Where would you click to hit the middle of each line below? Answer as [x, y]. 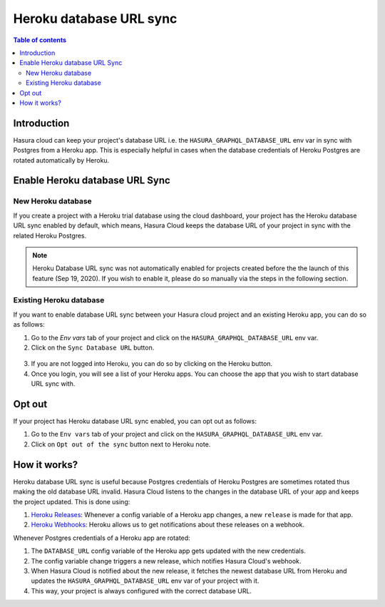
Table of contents [40, 40]
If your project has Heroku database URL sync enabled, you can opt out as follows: [135, 422]
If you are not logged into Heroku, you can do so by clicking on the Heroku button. [152, 364]
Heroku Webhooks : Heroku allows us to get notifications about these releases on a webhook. [168, 525]
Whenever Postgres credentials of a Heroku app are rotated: [102, 538]
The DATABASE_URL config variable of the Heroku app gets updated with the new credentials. [168, 551]
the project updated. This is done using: [72, 501]
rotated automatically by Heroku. [61, 160]
